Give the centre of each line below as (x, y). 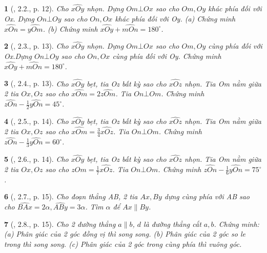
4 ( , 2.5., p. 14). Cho (36, 121)
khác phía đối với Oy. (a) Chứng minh (175, 18)
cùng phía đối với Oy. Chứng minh (167, 56)
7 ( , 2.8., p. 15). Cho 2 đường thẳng (60, 224)
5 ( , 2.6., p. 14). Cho (36, 159)
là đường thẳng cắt (172, 224)
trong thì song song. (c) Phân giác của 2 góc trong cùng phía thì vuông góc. (123, 244)
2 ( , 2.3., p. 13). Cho (36, 46)
